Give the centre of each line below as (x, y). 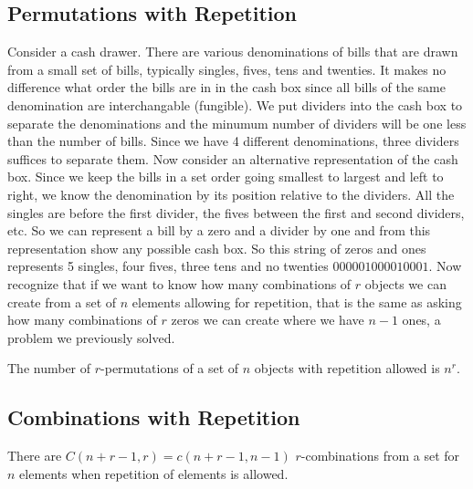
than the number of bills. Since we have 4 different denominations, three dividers (233, 141)
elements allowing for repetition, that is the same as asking (297, 302)
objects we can (405, 283)
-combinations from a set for (380, 456)
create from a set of (62, 302)
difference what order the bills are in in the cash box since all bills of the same (227, 87)
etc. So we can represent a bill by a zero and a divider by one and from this (219, 230)
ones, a (421, 320)
